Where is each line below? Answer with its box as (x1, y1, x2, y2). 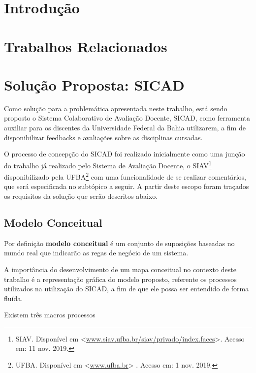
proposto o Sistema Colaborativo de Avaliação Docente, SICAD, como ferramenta (4, 113, 251, 123)
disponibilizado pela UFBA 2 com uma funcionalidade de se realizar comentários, (4, 170, 246, 182)
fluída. (4, 293, 23, 303)
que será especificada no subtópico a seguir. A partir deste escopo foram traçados (4, 181, 249, 191)
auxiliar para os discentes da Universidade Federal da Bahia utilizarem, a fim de (4, 123, 246, 133)
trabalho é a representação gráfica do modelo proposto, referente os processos (4, 274, 237, 284)
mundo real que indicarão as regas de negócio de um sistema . (4, 248, 189, 258)
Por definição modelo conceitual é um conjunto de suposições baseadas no (4, 238, 235, 248)
